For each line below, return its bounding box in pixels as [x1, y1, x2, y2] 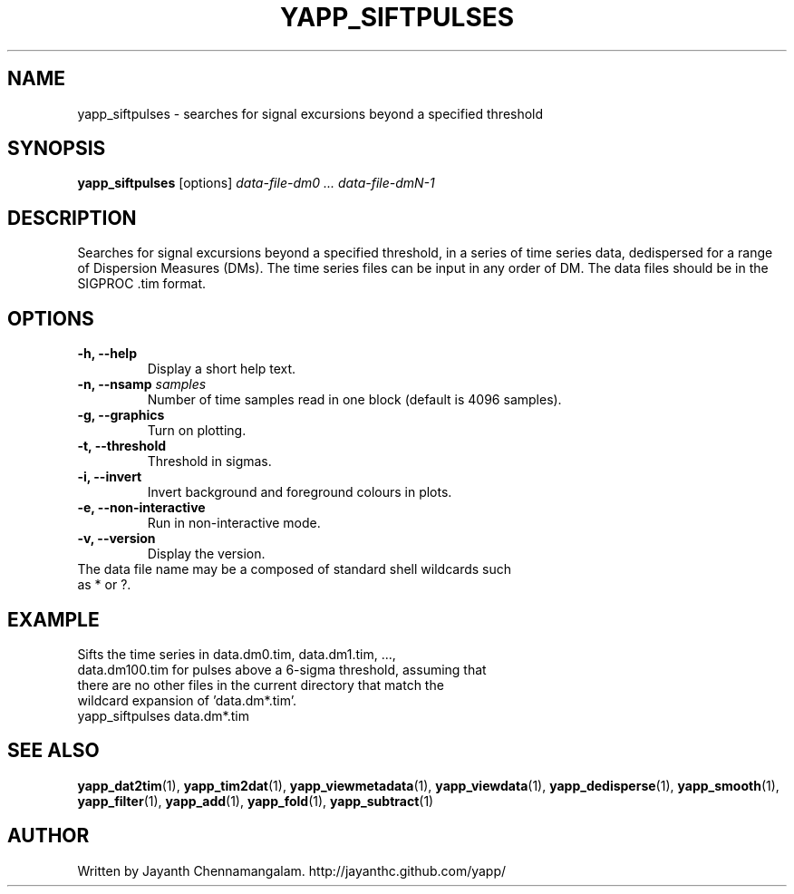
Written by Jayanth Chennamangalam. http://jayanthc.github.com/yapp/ [77, 862, 507, 879]
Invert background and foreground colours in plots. [147, 484, 452, 500]
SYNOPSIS [7, 137, 106, 160]
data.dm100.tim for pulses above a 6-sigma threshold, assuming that [77, 661, 487, 677]
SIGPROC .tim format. [77, 276, 206, 292]
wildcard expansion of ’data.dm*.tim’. [77, 692, 296, 708]
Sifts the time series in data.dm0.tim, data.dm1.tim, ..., [77, 646, 396, 662]
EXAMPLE [7, 607, 100, 631]
